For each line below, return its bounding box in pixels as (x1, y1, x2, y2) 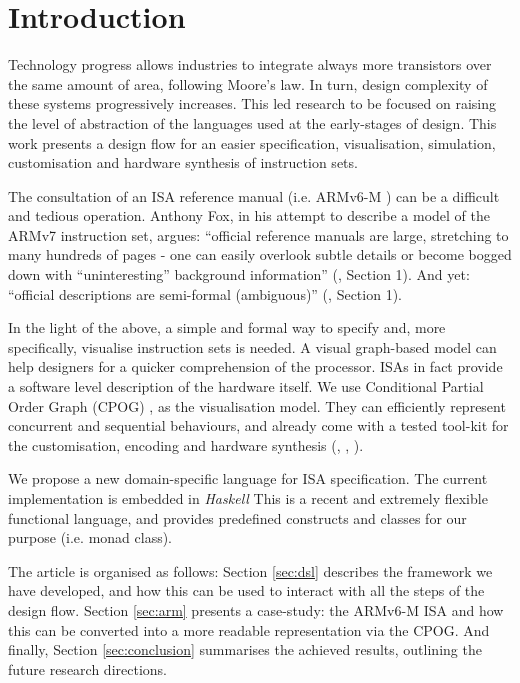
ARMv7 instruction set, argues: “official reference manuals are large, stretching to (8, 224, 509, 245)
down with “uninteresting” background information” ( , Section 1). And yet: (8, 264, 470, 285)
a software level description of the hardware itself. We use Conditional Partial (8, 376, 484, 397)
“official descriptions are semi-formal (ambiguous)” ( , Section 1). (8, 283, 402, 304)
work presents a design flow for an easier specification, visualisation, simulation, (8, 132, 496, 153)
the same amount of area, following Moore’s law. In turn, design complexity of (8, 73, 488, 94)
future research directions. (8, 658, 167, 679)
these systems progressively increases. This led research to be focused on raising (8, 93, 496, 114)
